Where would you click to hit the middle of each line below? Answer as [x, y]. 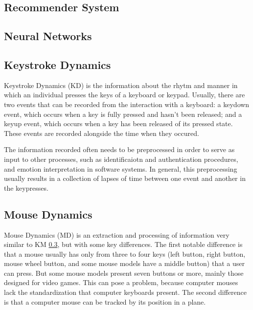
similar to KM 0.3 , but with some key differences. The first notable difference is [123, 244]
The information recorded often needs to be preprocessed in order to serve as [119, 149]
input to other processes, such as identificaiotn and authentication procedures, [121, 159]
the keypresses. [26, 188]
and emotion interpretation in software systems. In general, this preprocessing [121, 168]
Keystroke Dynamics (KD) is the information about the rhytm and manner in [121, 85]
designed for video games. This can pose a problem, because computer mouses [121, 282]
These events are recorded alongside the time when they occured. [102, 133]
